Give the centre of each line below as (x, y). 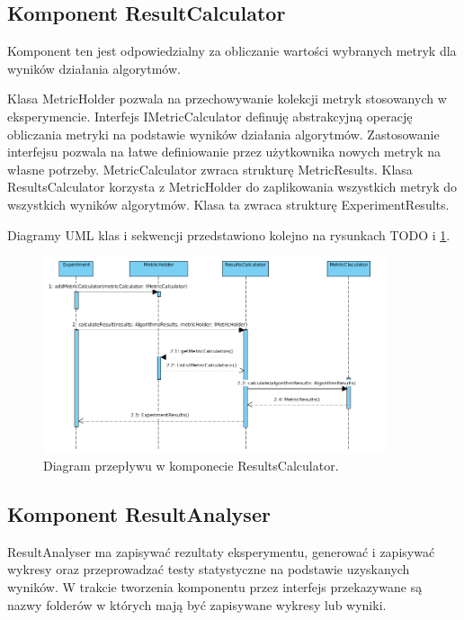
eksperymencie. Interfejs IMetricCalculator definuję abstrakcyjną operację (210, 116)
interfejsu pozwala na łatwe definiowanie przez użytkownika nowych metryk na (224, 152)
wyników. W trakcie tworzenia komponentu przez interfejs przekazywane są (215, 587)
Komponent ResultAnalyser (139, 514)
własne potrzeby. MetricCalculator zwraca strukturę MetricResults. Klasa (210, 169)
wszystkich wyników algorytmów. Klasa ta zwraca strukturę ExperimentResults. (228, 204)
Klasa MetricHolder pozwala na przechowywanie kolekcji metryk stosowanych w (227, 99)
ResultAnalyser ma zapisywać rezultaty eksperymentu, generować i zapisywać (221, 551)
